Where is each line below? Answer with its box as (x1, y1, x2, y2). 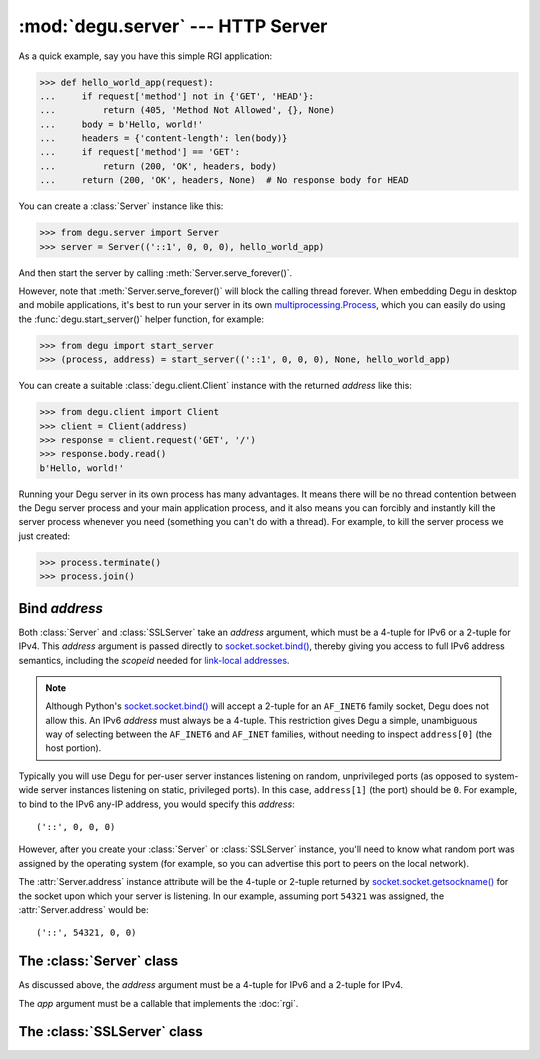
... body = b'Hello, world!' (39, 118, 204, 130)
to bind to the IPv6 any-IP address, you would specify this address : (18, 798, 295, 810)
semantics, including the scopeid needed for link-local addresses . (18, 654, 290, 666)
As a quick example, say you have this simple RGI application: (18, 50, 273, 62)
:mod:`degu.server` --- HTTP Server (18, 15, 328, 37)
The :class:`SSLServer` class (18, 1023, 204, 1040)
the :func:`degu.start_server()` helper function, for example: (18, 313, 265, 325)
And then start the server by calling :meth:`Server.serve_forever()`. (18, 266, 293, 279)
